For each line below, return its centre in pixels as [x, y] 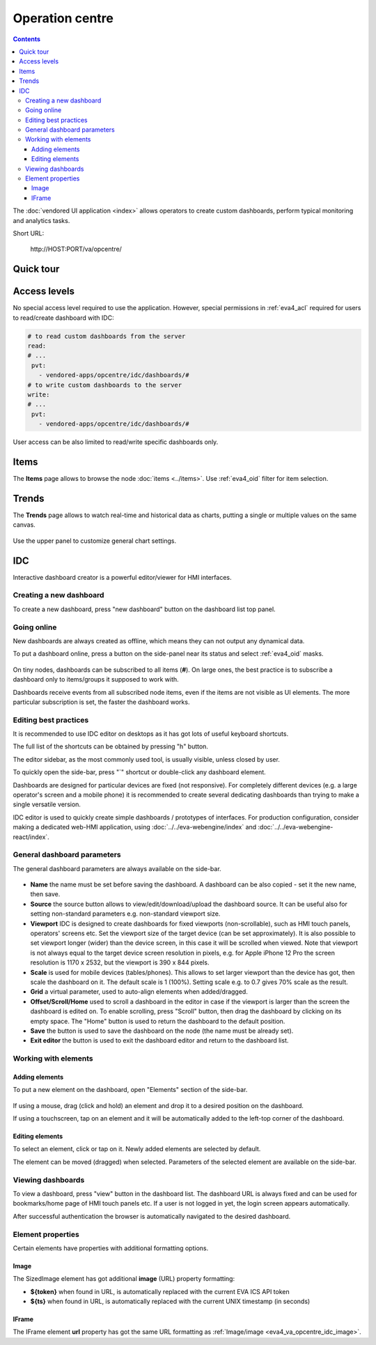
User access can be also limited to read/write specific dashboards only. [116, 442]
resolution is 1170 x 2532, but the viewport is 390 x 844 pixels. [120, 962]
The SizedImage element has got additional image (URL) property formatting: [124, 1279]
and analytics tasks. [41, 220]
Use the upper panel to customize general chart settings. [95, 541]
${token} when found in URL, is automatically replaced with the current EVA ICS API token [160, 1291]
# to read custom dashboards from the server [107, 336]
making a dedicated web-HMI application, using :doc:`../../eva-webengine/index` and [135, 827]
